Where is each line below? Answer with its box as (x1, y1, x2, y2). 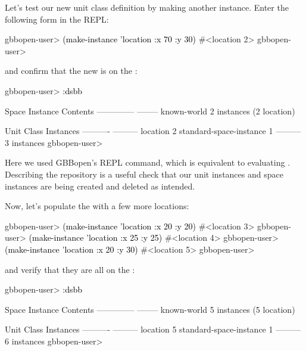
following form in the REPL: (5, 13, 109, 25)
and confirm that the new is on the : (5, 64, 138, 77)
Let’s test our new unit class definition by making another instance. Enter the (5, 1, 289, 13)
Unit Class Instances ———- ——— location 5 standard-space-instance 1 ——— (5, 323, 301, 336)
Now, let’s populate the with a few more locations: (5, 200, 189, 212)
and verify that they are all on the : (5, 263, 135, 275)
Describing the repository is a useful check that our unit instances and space (5, 167, 283, 180)
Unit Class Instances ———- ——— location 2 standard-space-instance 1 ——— (5, 125, 301, 137)
